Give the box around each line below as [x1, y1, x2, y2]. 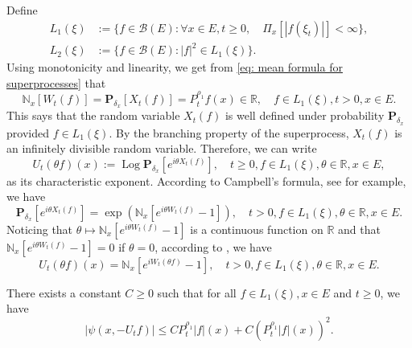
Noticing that [6, 220, 73, 237]
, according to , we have [154, 238, 272, 255]
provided [6, 124, 49, 141]
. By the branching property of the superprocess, [109, 124, 349, 141]
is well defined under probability [225, 107, 385, 124]
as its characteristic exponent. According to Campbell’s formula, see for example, [6, 172, 406, 189]
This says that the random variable [6, 107, 180, 124]
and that [337, 220, 381, 237]
